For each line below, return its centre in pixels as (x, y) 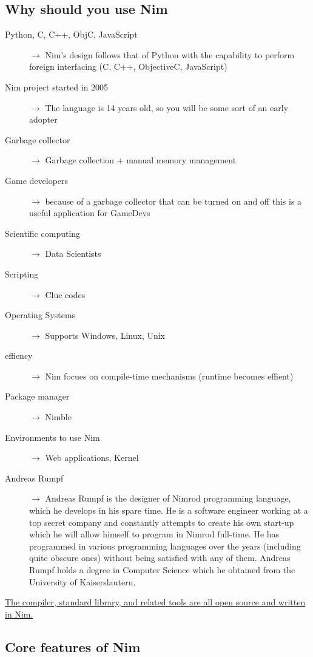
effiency (19, 356)
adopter (43, 119)
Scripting (22, 274)
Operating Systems (40, 315)
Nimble (58, 417)
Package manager (37, 396)
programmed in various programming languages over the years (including (165, 546)
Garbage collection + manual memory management (141, 160)
